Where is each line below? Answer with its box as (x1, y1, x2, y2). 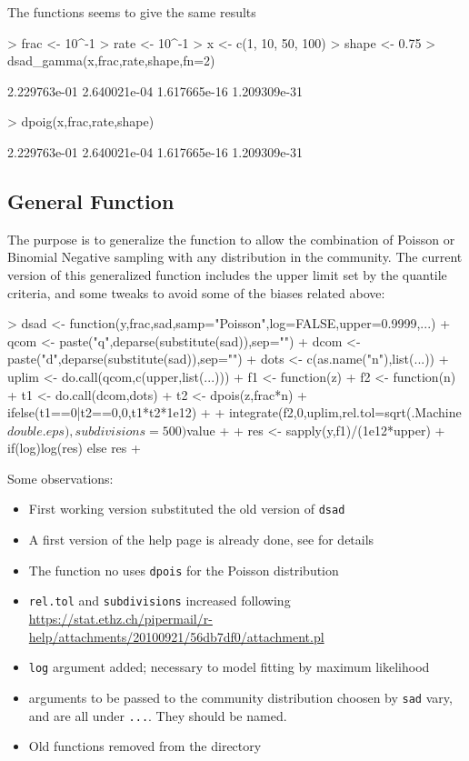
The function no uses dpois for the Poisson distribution (28, 560, 339, 579)
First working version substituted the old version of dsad (28, 499, 345, 518)
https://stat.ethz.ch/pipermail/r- (28, 609, 213, 628)
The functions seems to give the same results (7, 3, 256, 21)
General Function (7, 186, 175, 215)
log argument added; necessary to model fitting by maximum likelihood (28, 657, 430, 676)
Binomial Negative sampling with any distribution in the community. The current (7, 247, 463, 266)
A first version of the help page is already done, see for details (28, 530, 374, 549)
